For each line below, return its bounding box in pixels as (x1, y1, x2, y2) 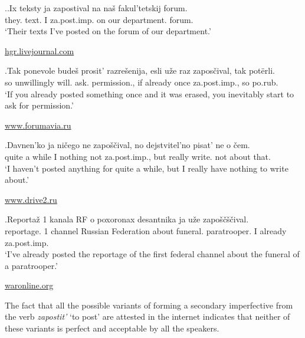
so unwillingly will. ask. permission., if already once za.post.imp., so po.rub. (5, 76, 278, 88)
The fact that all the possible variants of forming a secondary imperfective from (5, 298, 293, 311)
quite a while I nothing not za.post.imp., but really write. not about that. (5, 150, 271, 162)
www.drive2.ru (5, 193, 57, 205)
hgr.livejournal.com (5, 44, 74, 57)
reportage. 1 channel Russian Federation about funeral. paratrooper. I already (5, 224, 287, 237)
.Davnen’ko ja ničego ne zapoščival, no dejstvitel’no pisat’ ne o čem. (5, 139, 250, 151)
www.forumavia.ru (5, 119, 71, 131)
